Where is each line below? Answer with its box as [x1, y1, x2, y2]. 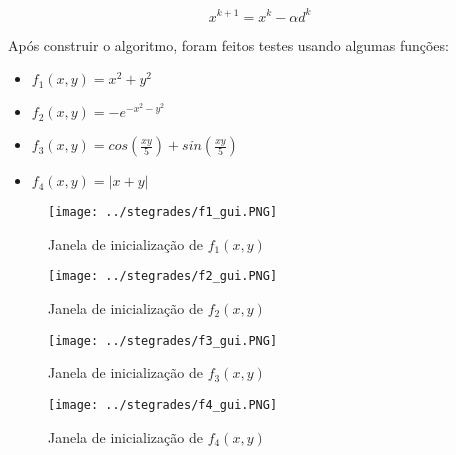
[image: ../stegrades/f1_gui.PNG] [48, 205, 278, 220]
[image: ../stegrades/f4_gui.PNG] [48, 397, 278, 412]
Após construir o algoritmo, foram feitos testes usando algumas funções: [8, 34, 449, 55]
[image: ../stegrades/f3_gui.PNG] [48, 333, 278, 348]
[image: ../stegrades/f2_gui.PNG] [48, 269, 278, 284]
